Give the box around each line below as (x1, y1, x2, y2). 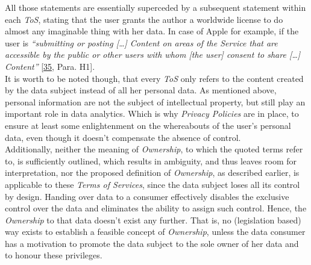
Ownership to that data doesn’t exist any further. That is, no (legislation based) (5, 213, 301, 226)
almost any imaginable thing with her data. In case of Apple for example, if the (5, 25, 299, 37)
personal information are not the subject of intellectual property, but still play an (5, 95, 306, 108)
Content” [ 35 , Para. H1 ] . (5, 60, 95, 72)
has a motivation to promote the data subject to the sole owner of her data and (5, 237, 299, 249)
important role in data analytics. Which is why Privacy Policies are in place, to (5, 107, 299, 120)
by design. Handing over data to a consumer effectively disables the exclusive (5, 190, 289, 202)
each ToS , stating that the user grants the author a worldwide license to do (5, 13, 283, 25)
